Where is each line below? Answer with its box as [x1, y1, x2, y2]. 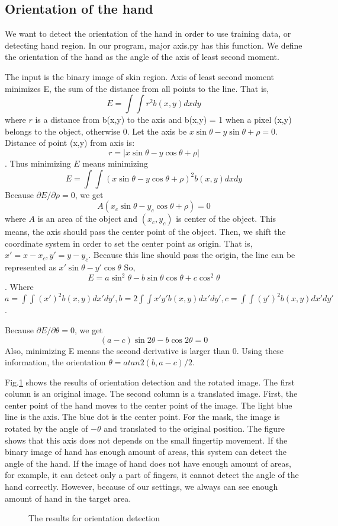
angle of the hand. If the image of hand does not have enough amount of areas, [5, 457, 291, 469]
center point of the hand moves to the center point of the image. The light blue [5, 399, 292, 411]
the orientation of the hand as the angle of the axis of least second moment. [5, 50, 279, 63]
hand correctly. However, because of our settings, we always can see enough [5, 480, 278, 493]
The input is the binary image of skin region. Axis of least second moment [5, 70, 275, 82]
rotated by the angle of [5, 422, 88, 435]
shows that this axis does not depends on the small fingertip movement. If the [5, 433, 288, 446]
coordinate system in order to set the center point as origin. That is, [5, 237, 253, 249]
